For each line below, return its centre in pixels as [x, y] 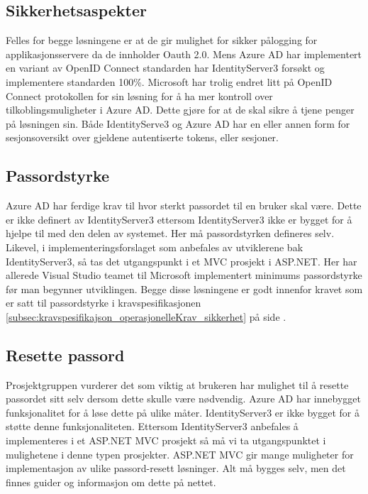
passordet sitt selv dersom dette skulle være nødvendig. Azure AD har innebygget [183, 399]
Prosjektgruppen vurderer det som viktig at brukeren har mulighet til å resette [177, 384]
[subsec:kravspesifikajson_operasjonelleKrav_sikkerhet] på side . [146, 316]
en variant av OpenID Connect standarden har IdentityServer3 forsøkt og [165, 68]
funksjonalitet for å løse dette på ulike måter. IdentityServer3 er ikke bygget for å [183, 412]
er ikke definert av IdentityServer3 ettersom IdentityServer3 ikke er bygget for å [179, 219]
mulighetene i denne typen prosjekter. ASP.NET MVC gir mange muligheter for [180, 454]
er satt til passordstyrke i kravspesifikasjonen [104, 303]
